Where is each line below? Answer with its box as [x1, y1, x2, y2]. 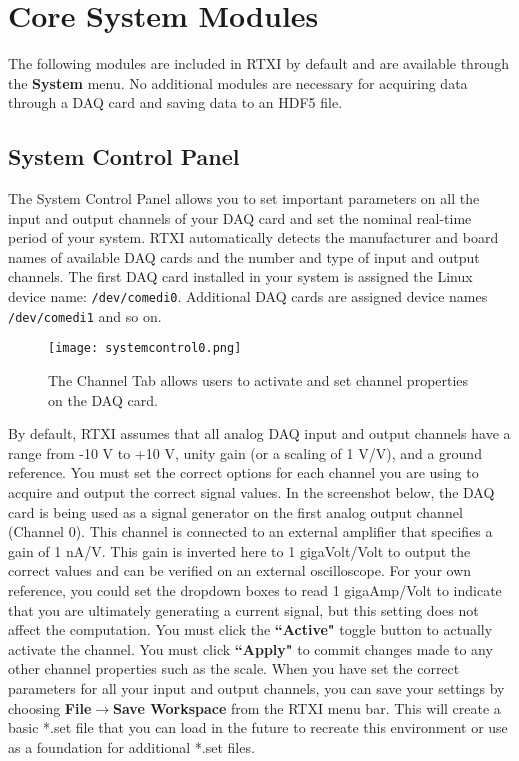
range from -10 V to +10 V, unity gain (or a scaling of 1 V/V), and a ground [8, 442, 482, 463]
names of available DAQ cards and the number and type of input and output [8, 246, 480, 267]
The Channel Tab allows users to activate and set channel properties [48, 370, 469, 391]
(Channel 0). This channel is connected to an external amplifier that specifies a [8, 521, 493, 542]
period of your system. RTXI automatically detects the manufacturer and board [8, 227, 499, 248]
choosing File [8, 697, 92, 718]
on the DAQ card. [48, 389, 158, 410]
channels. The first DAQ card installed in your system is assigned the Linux [8, 266, 473, 287]
